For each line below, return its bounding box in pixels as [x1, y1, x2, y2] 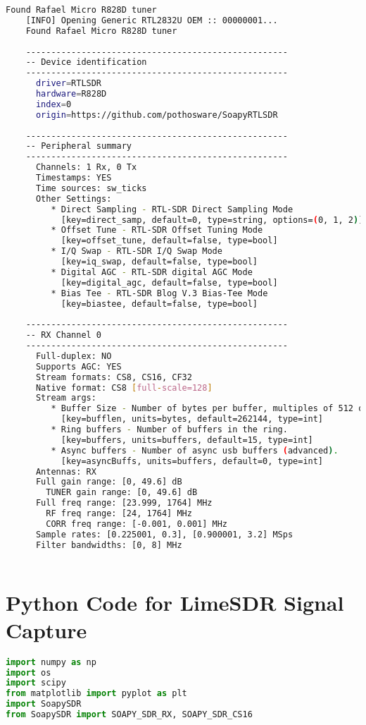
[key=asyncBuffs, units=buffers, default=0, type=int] [61, 456, 324, 466]
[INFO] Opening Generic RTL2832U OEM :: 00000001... [25, 15, 278, 25]
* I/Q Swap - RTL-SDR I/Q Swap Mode [51, 246, 222, 257]
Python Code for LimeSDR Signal [6, 587, 344, 616]
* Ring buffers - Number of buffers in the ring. [51, 425, 288, 434]
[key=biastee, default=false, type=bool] [61, 298, 258, 309]
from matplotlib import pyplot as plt [6, 688, 187, 699]
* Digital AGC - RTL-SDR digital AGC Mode [51, 267, 253, 277]
